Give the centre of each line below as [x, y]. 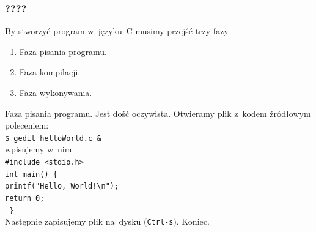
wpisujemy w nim [39, 149]
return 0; [25, 198]
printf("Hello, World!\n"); [62, 186]
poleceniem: [27, 125]
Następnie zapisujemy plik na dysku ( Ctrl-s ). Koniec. [107, 221]
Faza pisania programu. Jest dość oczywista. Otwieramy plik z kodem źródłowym [158, 113]
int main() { [31, 174]
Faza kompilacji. [50, 72]
